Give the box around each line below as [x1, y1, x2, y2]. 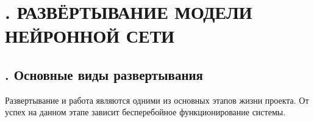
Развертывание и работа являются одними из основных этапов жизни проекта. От [5, 93, 309, 106]
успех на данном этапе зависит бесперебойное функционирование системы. [5, 106, 286, 118]
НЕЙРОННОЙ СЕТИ [5, 23, 175, 48]
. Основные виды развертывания [5, 65, 203, 84]
